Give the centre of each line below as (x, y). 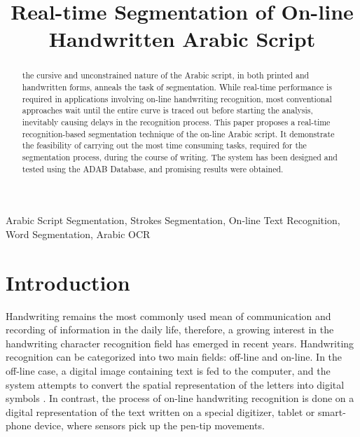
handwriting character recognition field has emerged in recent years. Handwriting (180, 343)
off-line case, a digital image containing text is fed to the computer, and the (168, 370)
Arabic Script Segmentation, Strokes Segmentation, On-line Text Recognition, (173, 220)
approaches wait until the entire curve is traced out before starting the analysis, (167, 110)
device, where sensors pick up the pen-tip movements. (150, 425)
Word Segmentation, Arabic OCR (78, 234)
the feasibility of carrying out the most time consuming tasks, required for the (164, 145)
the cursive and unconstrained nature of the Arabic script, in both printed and (166, 75)
